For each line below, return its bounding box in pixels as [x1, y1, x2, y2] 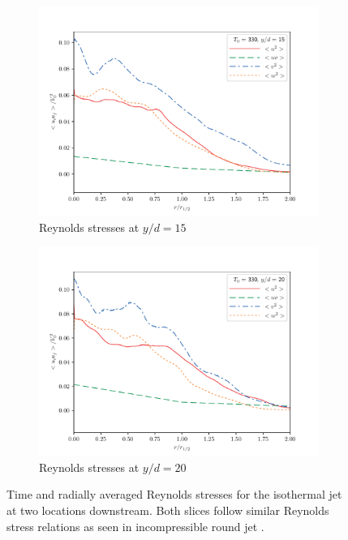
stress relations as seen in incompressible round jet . [6, 517, 264, 534]
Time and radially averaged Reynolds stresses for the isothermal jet [6, 486, 342, 503]
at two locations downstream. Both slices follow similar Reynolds [6, 501, 329, 518]
